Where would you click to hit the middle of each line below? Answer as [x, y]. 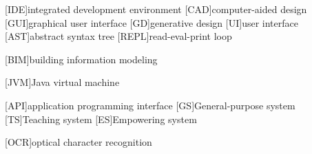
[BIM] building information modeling [81, 59]
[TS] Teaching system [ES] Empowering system [101, 119]
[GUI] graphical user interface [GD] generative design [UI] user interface [152, 22]
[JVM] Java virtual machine [62, 82]
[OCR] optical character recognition [79, 142]
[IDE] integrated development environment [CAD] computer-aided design [156, 9]
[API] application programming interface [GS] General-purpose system [150, 105]
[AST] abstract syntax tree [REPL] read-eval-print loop [118, 36]
